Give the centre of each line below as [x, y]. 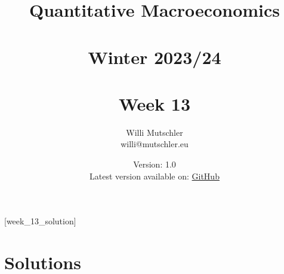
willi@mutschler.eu [155, 144]
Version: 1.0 [155, 164]
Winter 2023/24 [155, 57]
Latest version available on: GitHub [155, 176]
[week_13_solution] [40, 221]
